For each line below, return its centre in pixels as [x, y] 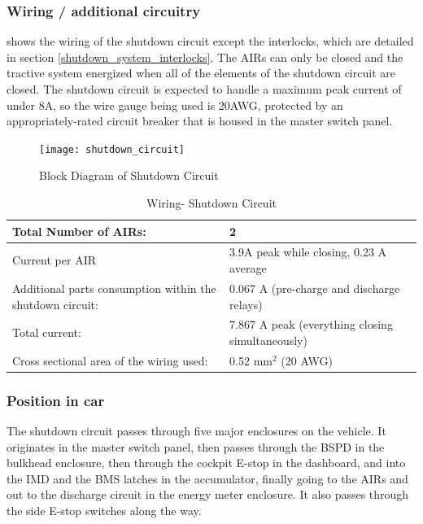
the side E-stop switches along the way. [104, 511]
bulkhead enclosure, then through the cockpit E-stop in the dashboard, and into [206, 463]
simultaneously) [268, 340]
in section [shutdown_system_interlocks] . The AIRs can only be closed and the [205, 57]
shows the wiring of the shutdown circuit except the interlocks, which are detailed [210, 41]
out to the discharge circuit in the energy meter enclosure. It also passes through [208, 494]
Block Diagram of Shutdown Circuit [129, 175]
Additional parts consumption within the [114, 288]
